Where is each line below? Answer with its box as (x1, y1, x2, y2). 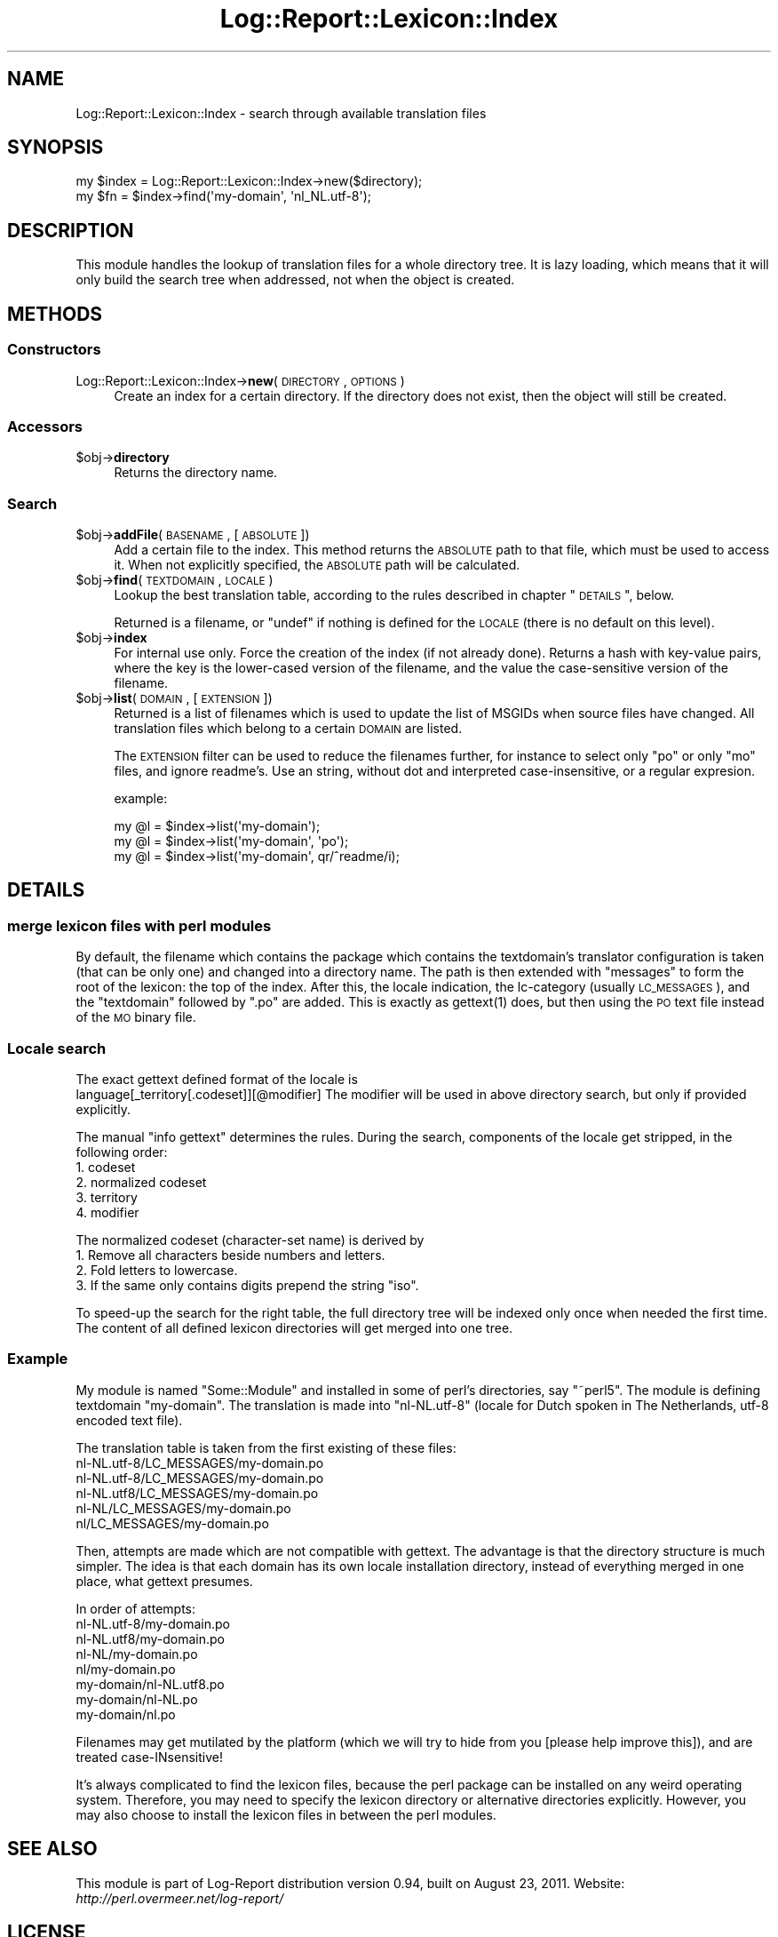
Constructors (7, 340, 101, 359)
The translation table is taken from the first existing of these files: (75, 1439, 456, 1455)
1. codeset (75, 1159, 136, 1175)
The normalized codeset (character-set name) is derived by (75, 1232, 425, 1247)
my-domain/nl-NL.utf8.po (75, 1676, 225, 1692)
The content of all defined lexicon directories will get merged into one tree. (75, 1319, 513, 1335)
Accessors (7, 417, 83, 435)
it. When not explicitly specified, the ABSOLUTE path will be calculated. (114, 557, 520, 572)
